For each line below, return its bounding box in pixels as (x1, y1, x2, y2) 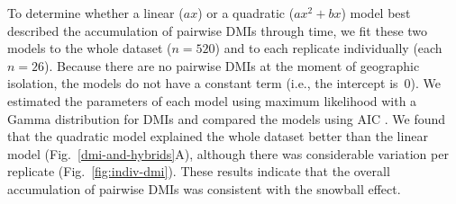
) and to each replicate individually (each (214, 39, 442, 58)
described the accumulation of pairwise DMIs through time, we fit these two (7, 21, 428, 40)
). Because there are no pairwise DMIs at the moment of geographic (44, 56, 420, 75)
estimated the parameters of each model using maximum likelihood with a (7, 91, 417, 110)
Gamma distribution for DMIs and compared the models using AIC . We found (7, 109, 446, 128)
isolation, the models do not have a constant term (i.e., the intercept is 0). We (7, 74, 442, 93)
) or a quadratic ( (197, 4, 295, 22)
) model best (341, 4, 411, 22)
